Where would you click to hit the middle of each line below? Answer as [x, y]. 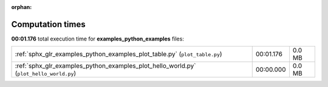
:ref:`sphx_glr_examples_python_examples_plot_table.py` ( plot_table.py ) [118, 54]
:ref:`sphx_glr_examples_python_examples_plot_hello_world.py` [105, 66]
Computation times [48, 24]
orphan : [22, 7]
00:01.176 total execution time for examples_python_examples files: [98, 39]
